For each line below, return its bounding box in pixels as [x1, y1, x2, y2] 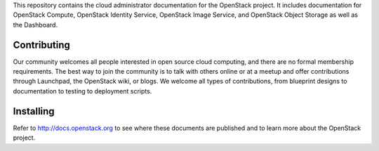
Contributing [13, 39, 70, 51]
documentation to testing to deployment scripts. [13, 86, 152, 95]
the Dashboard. [13, 20, 58, 29]
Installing [13, 105, 55, 117]
